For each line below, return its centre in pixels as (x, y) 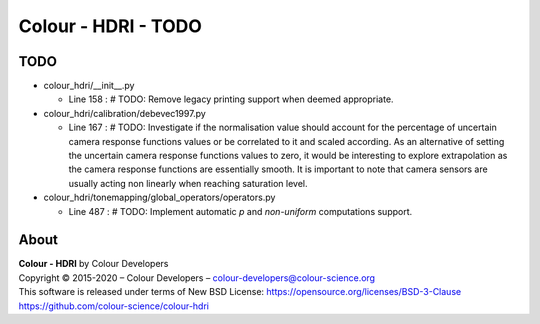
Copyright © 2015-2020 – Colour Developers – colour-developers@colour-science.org (196, 277)
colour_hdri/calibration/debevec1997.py (125, 113)
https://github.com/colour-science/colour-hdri (114, 306)
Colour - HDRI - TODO (110, 26)
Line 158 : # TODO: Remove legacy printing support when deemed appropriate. (231, 99)
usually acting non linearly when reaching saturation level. (188, 183)
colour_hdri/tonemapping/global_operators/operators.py (159, 197)
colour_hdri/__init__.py (89, 86)
